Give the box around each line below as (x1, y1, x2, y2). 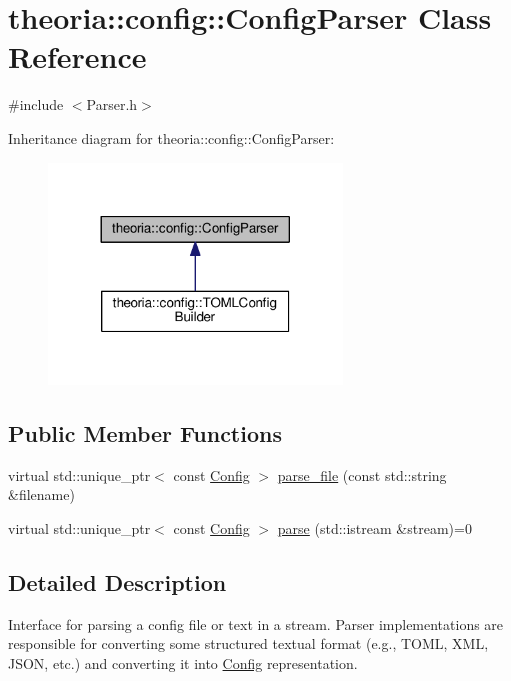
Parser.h (86, 94, 138, 115)
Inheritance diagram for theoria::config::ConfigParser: (8, 127, 335, 148)
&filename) (8, 484, 75, 505)
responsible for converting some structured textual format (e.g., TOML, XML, (8, 633, 489, 654)
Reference (8, 36, 147, 77)
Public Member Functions (8, 417, 282, 448)
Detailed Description (8, 566, 227, 597)
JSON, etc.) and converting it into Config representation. (8, 652, 358, 673)
